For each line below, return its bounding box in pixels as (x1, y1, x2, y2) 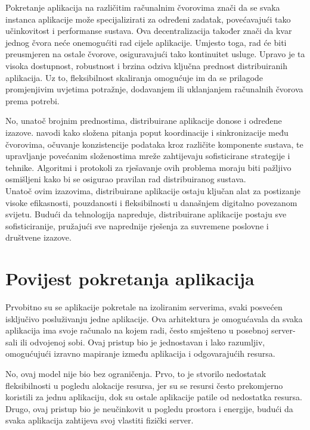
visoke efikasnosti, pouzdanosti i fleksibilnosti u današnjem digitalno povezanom (5, 196, 297, 208)
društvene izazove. (5, 231, 72, 244)
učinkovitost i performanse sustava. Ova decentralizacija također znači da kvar (5, 24, 292, 37)
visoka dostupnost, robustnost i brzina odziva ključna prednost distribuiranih (5, 59, 287, 71)
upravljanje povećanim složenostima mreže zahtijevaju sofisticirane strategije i (5, 149, 290, 162)
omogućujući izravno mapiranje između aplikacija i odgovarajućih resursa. (5, 347, 275, 360)
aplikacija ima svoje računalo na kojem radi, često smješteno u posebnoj (5, 324, 269, 336)
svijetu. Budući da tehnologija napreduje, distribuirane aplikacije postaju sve (5, 208, 287, 220)
